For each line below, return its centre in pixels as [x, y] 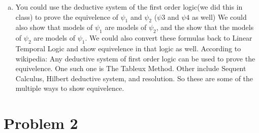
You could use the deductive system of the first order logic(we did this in [129, 7]
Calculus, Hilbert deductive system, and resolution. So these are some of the [134, 78]
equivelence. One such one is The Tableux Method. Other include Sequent [131, 68]
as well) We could [219, 16]
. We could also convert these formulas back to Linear [169, 38]
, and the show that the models [205, 27]
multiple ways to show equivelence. [70, 88]
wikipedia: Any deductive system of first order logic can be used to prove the [135, 58]
